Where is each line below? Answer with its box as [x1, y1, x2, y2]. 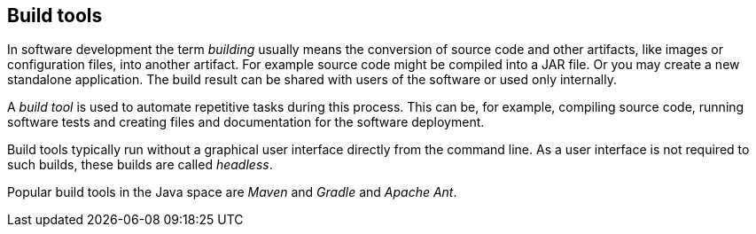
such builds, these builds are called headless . [7, 157, 273, 173]
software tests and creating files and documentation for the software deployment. [7, 114, 485, 130]
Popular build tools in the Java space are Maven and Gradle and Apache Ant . [7, 184, 457, 200]
